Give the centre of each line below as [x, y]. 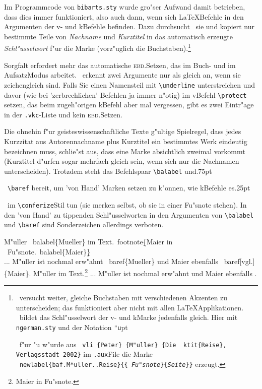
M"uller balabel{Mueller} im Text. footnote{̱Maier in [88, 242]
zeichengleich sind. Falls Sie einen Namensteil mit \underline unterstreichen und [129, 84]
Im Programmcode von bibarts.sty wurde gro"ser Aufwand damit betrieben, [125, 7]
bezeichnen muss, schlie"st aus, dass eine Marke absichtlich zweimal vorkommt [125, 151]
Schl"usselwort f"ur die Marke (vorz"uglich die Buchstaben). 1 [97, 47]
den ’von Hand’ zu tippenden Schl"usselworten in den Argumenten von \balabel [129, 214]
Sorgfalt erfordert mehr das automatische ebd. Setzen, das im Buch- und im [120, 65]
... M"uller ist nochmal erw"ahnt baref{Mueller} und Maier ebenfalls [111, 261]
